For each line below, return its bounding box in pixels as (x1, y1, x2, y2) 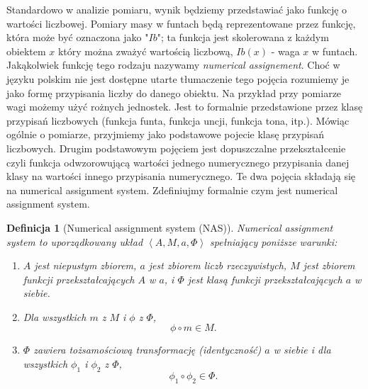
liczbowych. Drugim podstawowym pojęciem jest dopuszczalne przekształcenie (6, 140, 346, 155)
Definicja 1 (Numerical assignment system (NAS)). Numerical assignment (6, 220, 333, 235)
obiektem (6, 43, 46, 58)
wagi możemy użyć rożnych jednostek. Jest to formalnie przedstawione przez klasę (6, 99, 363, 114)
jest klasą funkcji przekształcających (187, 271, 342, 286)
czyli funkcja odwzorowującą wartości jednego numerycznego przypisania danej (6, 154, 350, 169)
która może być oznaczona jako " (6, 30, 149, 45)
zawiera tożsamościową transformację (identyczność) (33, 342, 262, 357)
